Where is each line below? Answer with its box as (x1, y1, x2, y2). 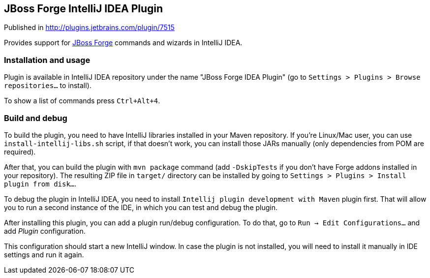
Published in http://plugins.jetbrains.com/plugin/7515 (4, 23, 175, 32)
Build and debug (4, 113, 67, 123)
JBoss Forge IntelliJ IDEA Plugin (4, 2, 163, 15)
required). (4, 147, 36, 156)
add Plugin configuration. (4, 226, 86, 235)
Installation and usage (4, 55, 91, 65)
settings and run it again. (4, 250, 84, 259)
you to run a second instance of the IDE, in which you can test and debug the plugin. (4, 203, 278, 212)
